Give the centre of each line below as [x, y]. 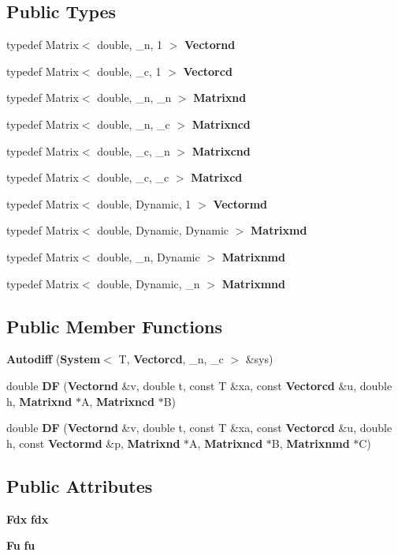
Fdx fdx [28, 518]
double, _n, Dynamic [149, 256]
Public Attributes [80, 485]
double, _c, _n [134, 150]
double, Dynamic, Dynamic [163, 230]
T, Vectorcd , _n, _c [171, 359]
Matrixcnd [221, 150]
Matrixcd [217, 177]
